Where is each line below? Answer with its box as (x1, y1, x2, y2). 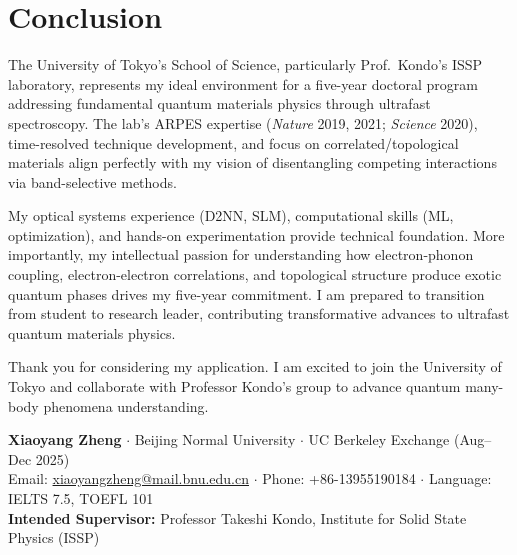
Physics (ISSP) (8, 527, 100, 548)
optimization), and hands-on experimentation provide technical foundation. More (8, 224, 505, 245)
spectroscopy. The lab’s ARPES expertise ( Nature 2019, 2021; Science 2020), (8, 112, 478, 133)
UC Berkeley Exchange (308, 429, 450, 450)
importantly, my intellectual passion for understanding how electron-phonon (8, 244, 474, 265)
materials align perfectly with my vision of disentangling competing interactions (8, 152, 497, 173)
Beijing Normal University (134, 429, 296, 450)
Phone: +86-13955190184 (262, 468, 416, 489)
